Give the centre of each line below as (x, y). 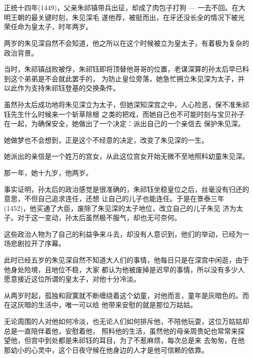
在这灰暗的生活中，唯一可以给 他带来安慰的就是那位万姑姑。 (100, 305)
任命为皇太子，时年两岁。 (51, 27)
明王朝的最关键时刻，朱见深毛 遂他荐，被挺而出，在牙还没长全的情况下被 (121, 17)
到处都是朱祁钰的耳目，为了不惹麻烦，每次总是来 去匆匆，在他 (145, 340)
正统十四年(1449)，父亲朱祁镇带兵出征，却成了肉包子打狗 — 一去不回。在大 (125, 8)
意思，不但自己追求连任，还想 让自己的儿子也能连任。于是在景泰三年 (114, 198)
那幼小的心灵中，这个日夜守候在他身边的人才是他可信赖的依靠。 (106, 349)
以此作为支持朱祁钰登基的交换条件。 (62, 88)
